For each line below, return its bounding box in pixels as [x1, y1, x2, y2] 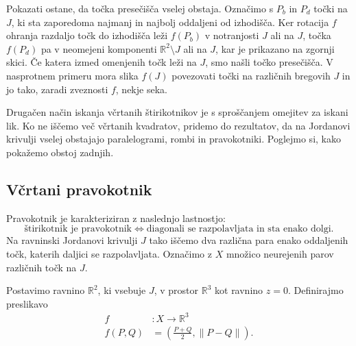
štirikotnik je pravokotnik [24, 224, 132, 234]
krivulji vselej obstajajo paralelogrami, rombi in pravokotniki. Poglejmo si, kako [6, 132, 341, 146]
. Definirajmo [287, 283, 344, 297]
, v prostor [154, 283, 199, 297]
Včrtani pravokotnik [6, 178, 152, 199]
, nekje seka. [115, 82, 167, 96]
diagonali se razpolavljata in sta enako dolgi [146, 224, 331, 234]
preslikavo [6, 296, 48, 310]
